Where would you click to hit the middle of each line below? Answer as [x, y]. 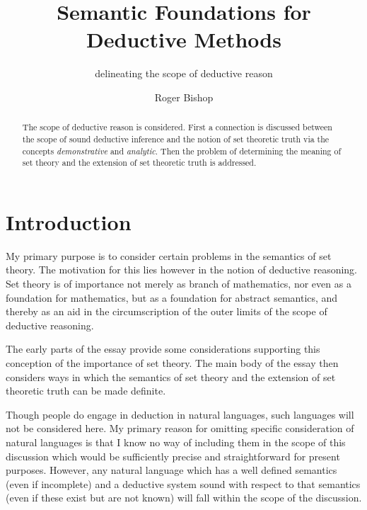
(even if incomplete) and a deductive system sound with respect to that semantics [183, 483]
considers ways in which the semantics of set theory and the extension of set [171, 376]
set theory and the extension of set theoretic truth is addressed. [139, 163]
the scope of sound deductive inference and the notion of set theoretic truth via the [176, 138]
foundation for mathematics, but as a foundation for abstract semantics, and [172, 297]
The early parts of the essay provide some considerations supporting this [163, 349]
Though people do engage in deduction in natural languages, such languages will [180, 414]
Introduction [69, 221]
